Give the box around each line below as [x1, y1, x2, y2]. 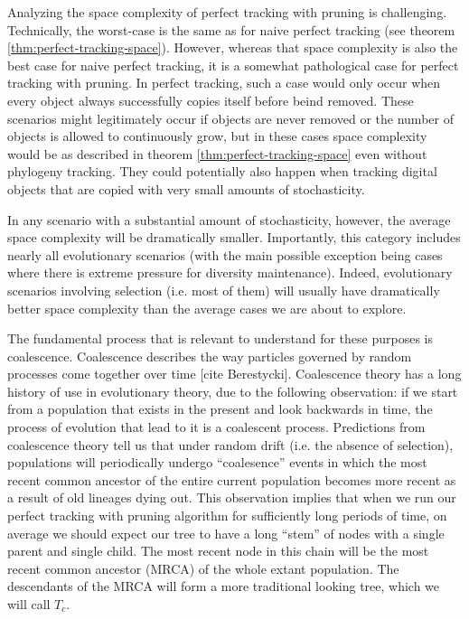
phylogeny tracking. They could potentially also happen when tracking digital [7, 162, 437, 181]
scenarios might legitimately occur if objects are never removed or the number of [7, 108, 454, 127]
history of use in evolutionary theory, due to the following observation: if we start [7, 381, 458, 400]
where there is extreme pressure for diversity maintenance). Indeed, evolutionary [7, 263, 453, 282]
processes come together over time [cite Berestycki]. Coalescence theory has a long [7, 364, 462, 383]
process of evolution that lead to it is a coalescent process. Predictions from [7, 417, 426, 436]
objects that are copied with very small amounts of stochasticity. [7, 179, 365, 198]
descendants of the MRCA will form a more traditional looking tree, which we [7, 577, 440, 596]
